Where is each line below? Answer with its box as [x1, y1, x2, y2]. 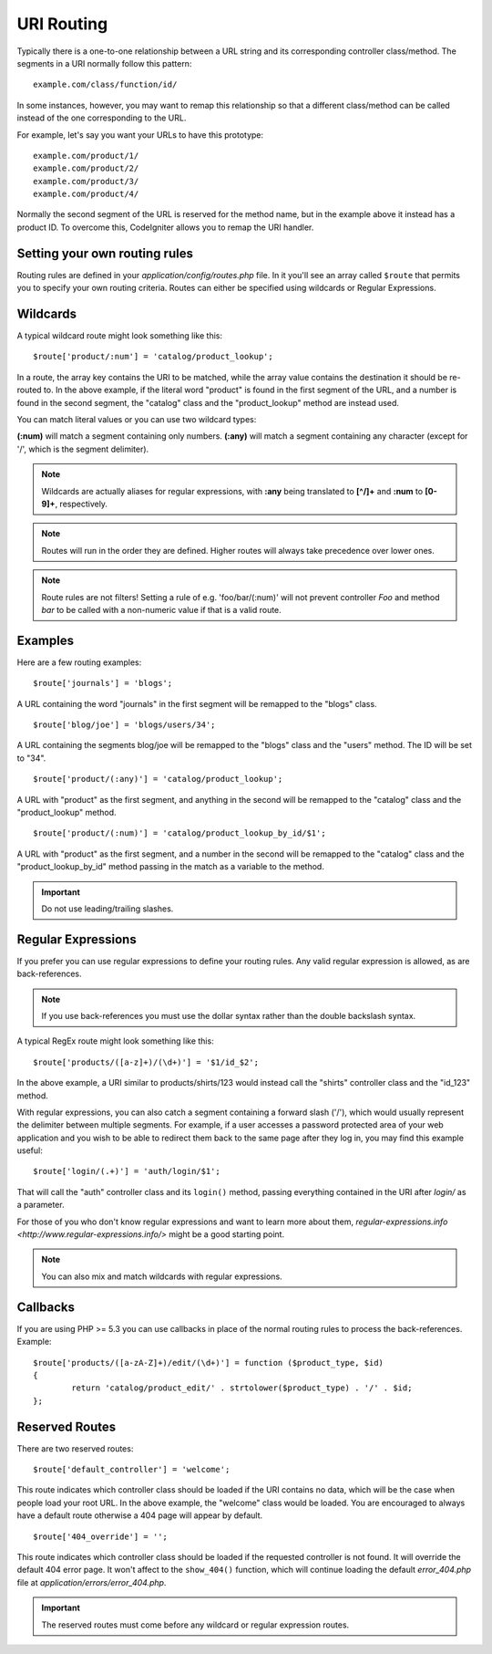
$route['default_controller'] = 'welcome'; [33, 1464, 231, 1474]
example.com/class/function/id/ [33, 79, 178, 90]
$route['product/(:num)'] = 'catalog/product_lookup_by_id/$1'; [33, 828, 327, 838]
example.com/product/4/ [33, 189, 139, 200]
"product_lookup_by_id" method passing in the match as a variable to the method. [16, 861, 325, 872]
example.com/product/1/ [33, 151, 139, 161]
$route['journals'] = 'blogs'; [33, 678, 173, 689]
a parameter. [16, 1200, 65, 1211]
